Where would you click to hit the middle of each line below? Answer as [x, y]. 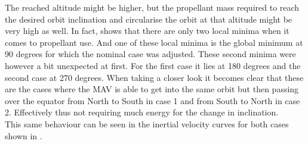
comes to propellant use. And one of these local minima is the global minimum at [154, 42]
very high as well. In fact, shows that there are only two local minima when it [147, 31]
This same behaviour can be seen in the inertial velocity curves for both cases [147, 123]
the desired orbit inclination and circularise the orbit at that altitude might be [149, 19]
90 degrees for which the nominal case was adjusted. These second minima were [150, 54]
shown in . [24, 135]
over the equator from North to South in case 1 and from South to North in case [153, 100]
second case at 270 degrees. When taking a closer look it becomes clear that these [154, 77]
